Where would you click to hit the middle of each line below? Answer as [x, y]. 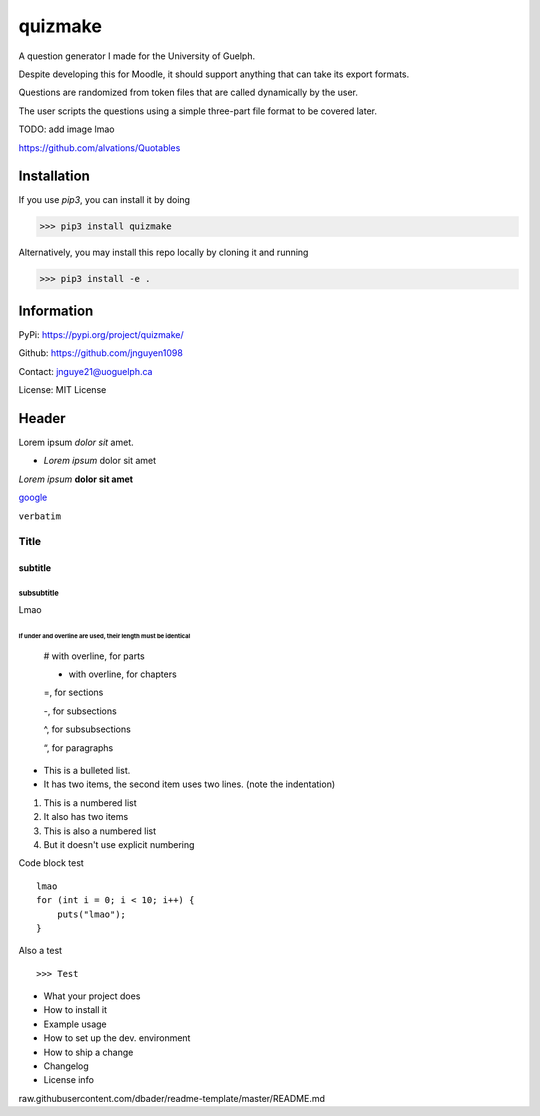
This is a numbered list [90, 802]
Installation [54, 176]
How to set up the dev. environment [117, 1038]
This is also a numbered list [100, 831]
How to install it [75, 1010]
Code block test [51, 863]
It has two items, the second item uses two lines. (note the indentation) [189, 784]
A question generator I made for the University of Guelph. [136, 56]
